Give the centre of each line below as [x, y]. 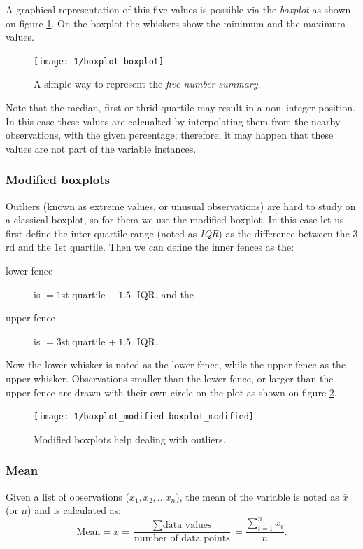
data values [187, 526]
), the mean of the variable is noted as [257, 496]
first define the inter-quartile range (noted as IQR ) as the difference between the [178, 233]
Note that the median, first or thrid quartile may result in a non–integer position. [180, 107]
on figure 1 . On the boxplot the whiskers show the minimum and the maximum [176, 23]
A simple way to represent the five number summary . [147, 84]
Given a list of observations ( [67, 496]
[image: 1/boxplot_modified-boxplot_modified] [144, 417]
